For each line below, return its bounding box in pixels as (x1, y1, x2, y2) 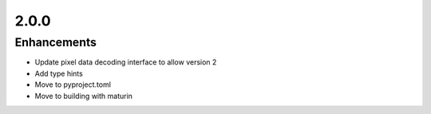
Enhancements (14, 35, 97, 49)
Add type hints (34, 69, 83, 78)
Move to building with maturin (34, 91, 133, 100)
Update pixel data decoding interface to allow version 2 (34, 57, 217, 67)
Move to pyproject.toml (34, 80, 112, 89)
